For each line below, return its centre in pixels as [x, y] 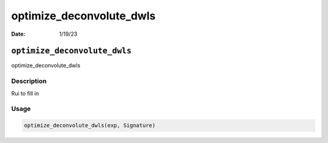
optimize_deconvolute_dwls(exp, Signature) [90, 125]
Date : [18, 34]
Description [29, 81]
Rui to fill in [25, 93]
